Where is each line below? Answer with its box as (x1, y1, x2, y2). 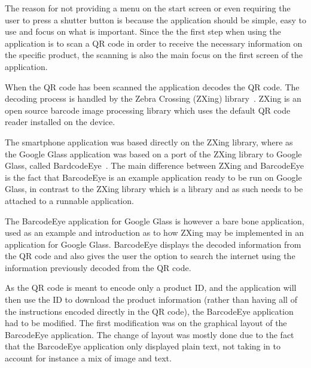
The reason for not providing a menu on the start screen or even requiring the (5, 2, 291, 14)
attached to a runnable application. (5, 194, 134, 206)
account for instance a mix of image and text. (5, 352, 172, 364)
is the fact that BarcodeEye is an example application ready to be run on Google (5, 171, 302, 183)
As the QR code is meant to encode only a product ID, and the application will (5, 281, 297, 294)
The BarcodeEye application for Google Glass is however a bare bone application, (5, 214, 304, 227)
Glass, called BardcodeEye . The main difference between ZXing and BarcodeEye (5, 159, 304, 172)
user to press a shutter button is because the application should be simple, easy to (5, 13, 307, 26)
